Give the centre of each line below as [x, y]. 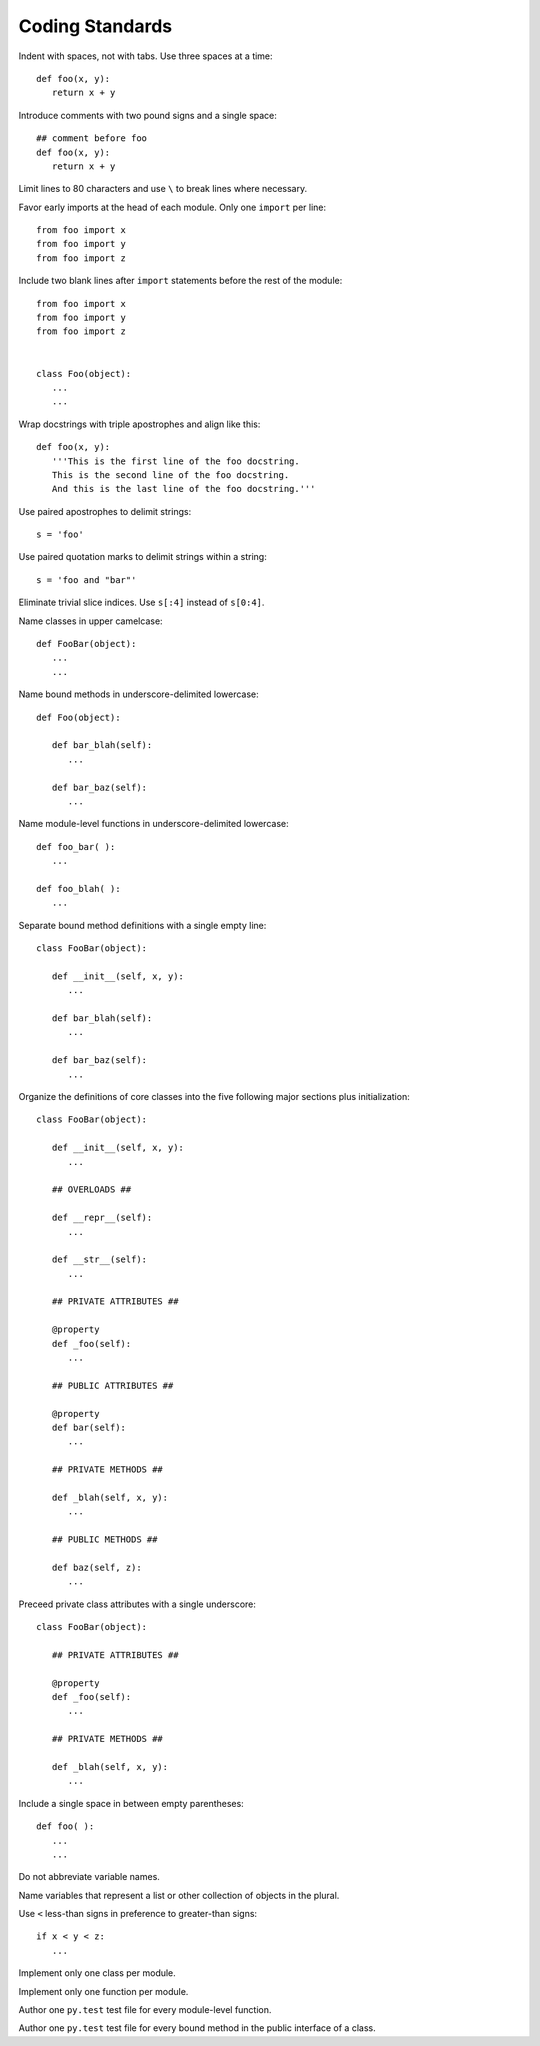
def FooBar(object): [86, 644]
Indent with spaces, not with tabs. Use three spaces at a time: [146, 56]
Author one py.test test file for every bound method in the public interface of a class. [197, 2028]
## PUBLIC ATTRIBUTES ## [112, 1385]
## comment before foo [92, 138]
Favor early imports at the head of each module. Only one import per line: [172, 207]
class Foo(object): [84, 373]
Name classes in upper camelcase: [91, 621]
